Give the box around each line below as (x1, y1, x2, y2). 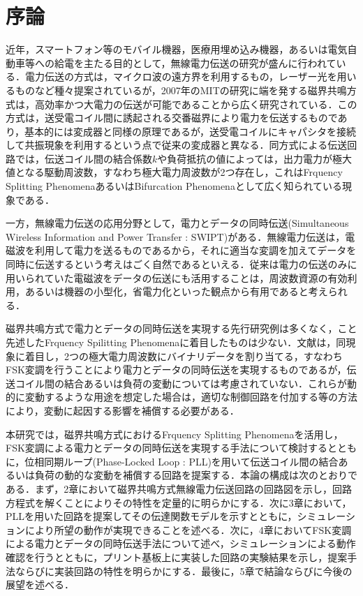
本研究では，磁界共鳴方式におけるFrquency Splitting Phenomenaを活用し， (6, 426, 343, 441)
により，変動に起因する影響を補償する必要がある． (6, 403, 239, 417)
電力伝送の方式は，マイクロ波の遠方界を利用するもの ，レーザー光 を (24, 69, 337, 84)
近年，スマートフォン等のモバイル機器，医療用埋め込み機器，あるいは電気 (6, 42, 348, 57)
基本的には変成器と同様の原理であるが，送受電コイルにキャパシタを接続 (24, 124, 357, 138)
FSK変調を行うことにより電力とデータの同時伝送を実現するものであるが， (6, 362, 347, 377)
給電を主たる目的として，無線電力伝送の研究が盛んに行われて (54, 55, 336, 70)
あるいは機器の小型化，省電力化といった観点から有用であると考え (24, 284, 328, 299)
